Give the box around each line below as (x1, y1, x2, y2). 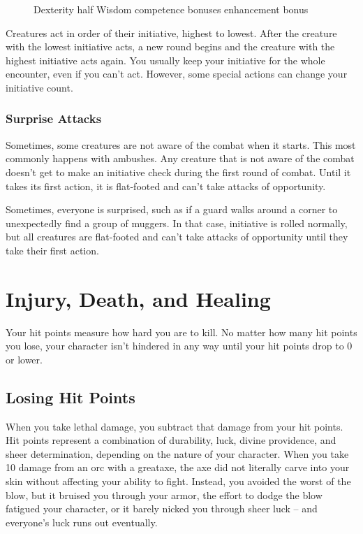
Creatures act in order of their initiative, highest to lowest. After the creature (6, 25, 337, 40)
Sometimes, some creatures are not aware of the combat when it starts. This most (6, 137, 356, 152)
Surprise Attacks (6, 110, 102, 127)
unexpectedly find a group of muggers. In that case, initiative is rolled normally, (6, 215, 348, 230)
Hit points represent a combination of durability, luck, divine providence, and (6, 433, 336, 447)
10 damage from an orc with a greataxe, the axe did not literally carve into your (6, 460, 350, 475)
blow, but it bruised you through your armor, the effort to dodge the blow (6, 487, 323, 502)
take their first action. (6, 243, 99, 257)
